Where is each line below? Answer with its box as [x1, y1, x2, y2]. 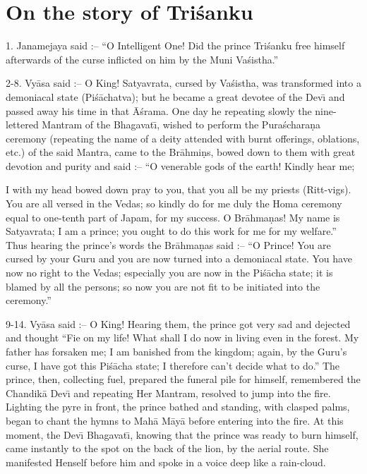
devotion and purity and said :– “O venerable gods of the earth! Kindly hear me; [6, 158, 355, 173]
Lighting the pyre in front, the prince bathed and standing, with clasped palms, [6, 399, 350, 414]
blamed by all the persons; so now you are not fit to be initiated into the [6, 279, 320, 293]
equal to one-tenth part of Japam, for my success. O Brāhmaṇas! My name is [6, 209, 340, 224]
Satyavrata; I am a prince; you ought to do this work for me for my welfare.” [6, 224, 337, 238]
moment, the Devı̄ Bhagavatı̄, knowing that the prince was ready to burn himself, [6, 427, 359, 442]
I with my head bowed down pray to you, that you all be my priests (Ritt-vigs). [6, 182, 351, 197]
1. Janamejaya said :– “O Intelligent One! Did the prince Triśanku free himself [6, 38, 345, 53]
